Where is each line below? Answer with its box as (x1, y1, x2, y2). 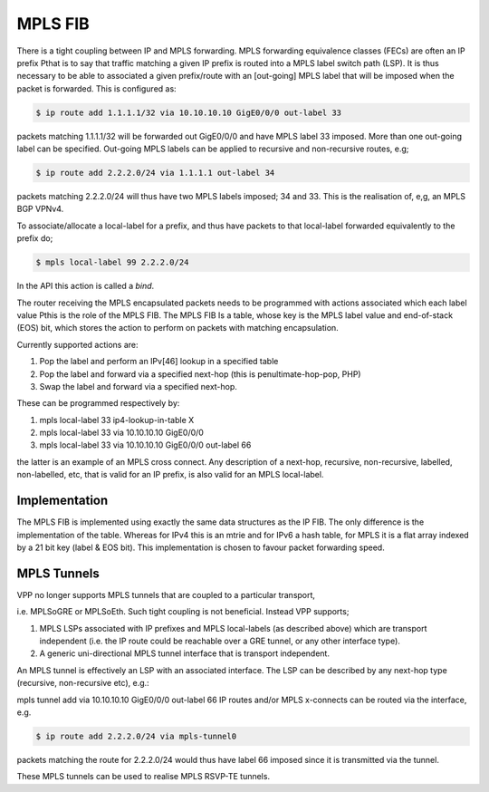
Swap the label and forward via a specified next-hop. (39, 381, 237, 391)
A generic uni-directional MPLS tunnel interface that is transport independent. (39, 648, 331, 659)
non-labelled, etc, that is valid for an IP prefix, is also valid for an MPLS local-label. (16, 469, 324, 480)
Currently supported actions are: (16, 339, 139, 350)
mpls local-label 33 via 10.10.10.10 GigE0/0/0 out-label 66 (39, 439, 252, 450)
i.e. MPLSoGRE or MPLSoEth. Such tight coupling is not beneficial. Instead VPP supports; (16, 606, 350, 617)
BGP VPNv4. (16, 204, 64, 215)
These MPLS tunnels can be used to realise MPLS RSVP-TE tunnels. (16, 771, 271, 782)
